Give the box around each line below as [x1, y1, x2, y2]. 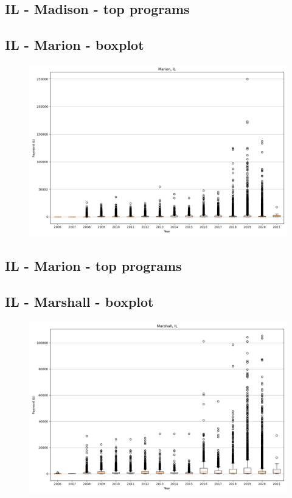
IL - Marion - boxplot [5, 35, 144, 54]
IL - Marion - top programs [5, 256, 182, 275]
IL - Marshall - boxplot [5, 292, 154, 311]
